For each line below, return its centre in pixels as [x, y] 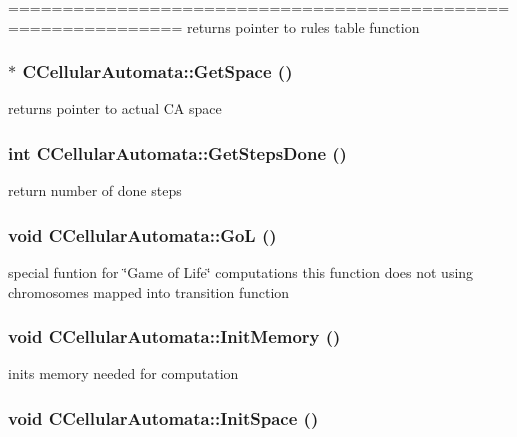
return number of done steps [95, 190]
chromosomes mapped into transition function [149, 291]
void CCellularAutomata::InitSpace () [163, 417]
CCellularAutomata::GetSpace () [157, 71]
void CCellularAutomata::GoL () [142, 234]
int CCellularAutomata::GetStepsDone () [177, 152]
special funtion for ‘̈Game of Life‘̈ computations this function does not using [241, 272]
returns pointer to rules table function [303, 26]
